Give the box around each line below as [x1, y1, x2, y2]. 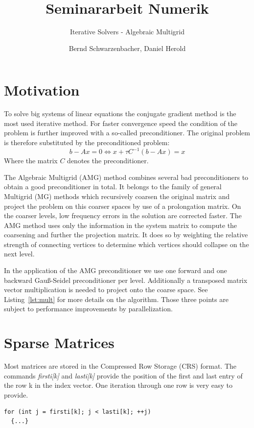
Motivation [4, 80, 80, 100]
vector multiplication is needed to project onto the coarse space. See [4, 284, 208, 295]
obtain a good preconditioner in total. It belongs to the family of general [4, 181, 222, 192]
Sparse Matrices [4, 332, 115, 352]
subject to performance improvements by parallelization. [4, 303, 173, 314]
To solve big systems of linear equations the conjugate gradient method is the [4, 108, 236, 119]
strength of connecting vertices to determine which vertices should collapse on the [4, 239, 249, 249]
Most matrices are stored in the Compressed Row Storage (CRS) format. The [4, 361, 237, 371]
